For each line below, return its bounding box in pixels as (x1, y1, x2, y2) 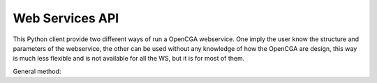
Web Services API (13, 10, 119, 26)
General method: (13, 67, 61, 75)
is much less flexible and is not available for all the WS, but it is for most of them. (13, 54, 245, 63)
